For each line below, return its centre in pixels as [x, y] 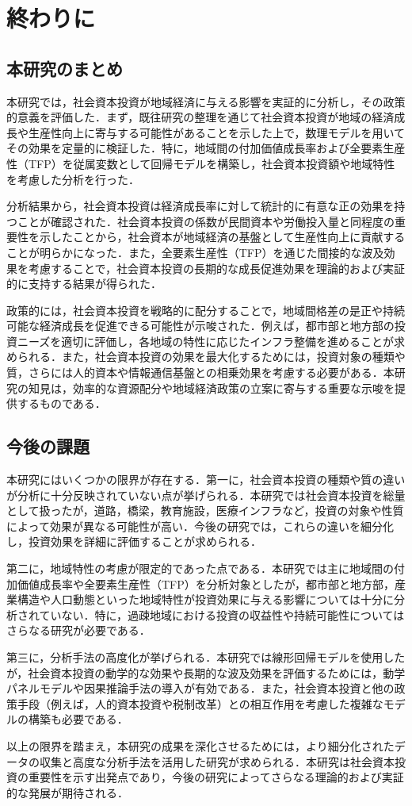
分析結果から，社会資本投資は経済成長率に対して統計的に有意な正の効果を [200, 206]
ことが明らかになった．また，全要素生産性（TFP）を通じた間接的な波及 [195, 252]
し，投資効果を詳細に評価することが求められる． [134, 541]
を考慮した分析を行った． [73, 179]
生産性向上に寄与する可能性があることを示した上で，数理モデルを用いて [217, 132]
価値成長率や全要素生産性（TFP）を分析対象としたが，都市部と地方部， [206, 583]
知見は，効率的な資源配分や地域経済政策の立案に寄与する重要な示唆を [211, 388]
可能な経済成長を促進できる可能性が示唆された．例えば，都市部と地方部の [200, 326]
